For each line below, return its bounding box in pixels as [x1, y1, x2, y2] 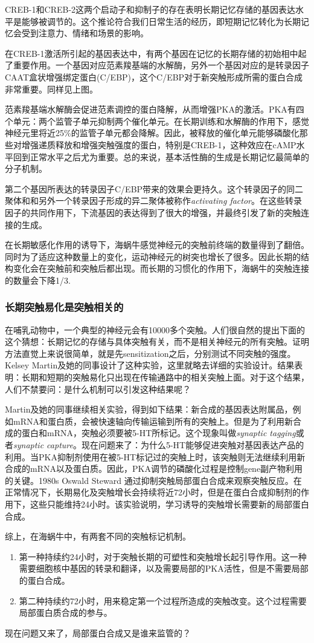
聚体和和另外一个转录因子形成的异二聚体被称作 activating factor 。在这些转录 [5, 194, 303, 207]
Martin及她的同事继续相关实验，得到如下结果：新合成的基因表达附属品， [5, 403, 293, 416]
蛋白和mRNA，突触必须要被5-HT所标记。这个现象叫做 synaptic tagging [21, 426, 296, 439]
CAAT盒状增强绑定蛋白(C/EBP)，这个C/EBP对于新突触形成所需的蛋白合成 [5, 70, 303, 83]
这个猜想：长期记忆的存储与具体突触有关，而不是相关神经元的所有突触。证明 [5, 335, 309, 348]
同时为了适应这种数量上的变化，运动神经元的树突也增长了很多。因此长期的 [5, 250, 301, 263]
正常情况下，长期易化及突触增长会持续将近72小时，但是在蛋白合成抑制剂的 [5, 486, 301, 498]
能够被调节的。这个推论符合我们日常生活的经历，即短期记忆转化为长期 [21, 15, 301, 27]
